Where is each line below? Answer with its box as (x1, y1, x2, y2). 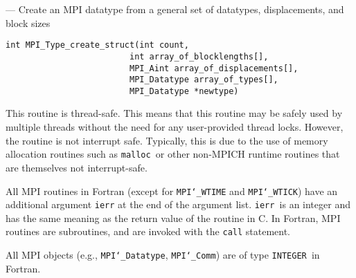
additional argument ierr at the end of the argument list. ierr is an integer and (6, 197, 350, 212)
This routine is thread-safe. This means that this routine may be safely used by (6, 106, 343, 120)
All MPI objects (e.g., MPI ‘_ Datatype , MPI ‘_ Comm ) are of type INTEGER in (6, 248, 320, 262)
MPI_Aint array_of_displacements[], (129, 63, 299, 73)
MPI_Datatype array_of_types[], (129, 75, 278, 85)
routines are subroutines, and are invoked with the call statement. (6, 224, 291, 239)
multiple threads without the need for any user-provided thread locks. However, (6, 120, 344, 134)
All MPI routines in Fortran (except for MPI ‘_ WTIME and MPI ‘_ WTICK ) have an (6, 183, 338, 198)
